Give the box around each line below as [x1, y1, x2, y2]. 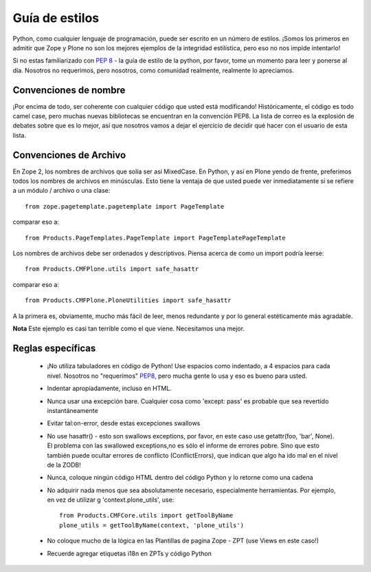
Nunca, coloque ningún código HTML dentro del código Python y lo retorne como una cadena [47, 474, 313, 482]
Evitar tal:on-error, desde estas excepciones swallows [47, 419, 201, 427]
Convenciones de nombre [12, 84, 126, 96]
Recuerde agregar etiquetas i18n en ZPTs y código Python [47, 549, 212, 558]
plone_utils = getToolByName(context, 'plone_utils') [59, 521, 244, 529]
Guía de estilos [12, 10, 100, 25]
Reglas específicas [12, 342, 96, 354]
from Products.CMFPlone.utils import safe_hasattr [25, 265, 199, 273]
